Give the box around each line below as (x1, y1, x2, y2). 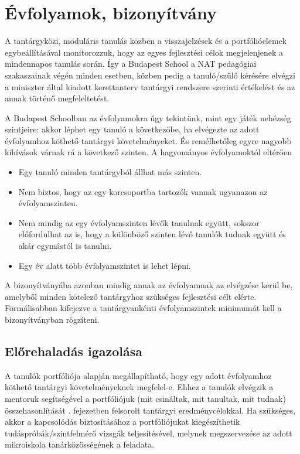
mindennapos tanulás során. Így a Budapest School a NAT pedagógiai (5, 57, 257, 70)
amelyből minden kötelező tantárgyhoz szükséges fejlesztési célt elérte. (5, 290, 257, 302)
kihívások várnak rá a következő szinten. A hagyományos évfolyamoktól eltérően (5, 146, 292, 158)
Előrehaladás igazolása (5, 342, 143, 360)
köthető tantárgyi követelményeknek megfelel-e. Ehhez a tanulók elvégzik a (5, 381, 274, 393)
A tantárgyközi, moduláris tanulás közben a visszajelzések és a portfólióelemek (5, 35, 287, 47)
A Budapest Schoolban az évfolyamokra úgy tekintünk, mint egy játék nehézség (5, 111, 291, 124)
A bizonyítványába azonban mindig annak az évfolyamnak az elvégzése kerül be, (5, 279, 293, 291)
